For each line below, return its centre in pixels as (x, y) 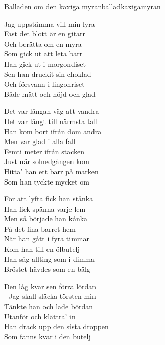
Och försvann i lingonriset (44, 84)
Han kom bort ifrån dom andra (53, 131)
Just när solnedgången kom (47, 161)
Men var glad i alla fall (40, 141)
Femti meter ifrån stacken (44, 151)
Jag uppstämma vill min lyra (50, 23)
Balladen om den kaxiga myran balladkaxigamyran (82, 6)
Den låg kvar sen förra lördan (50, 286)
